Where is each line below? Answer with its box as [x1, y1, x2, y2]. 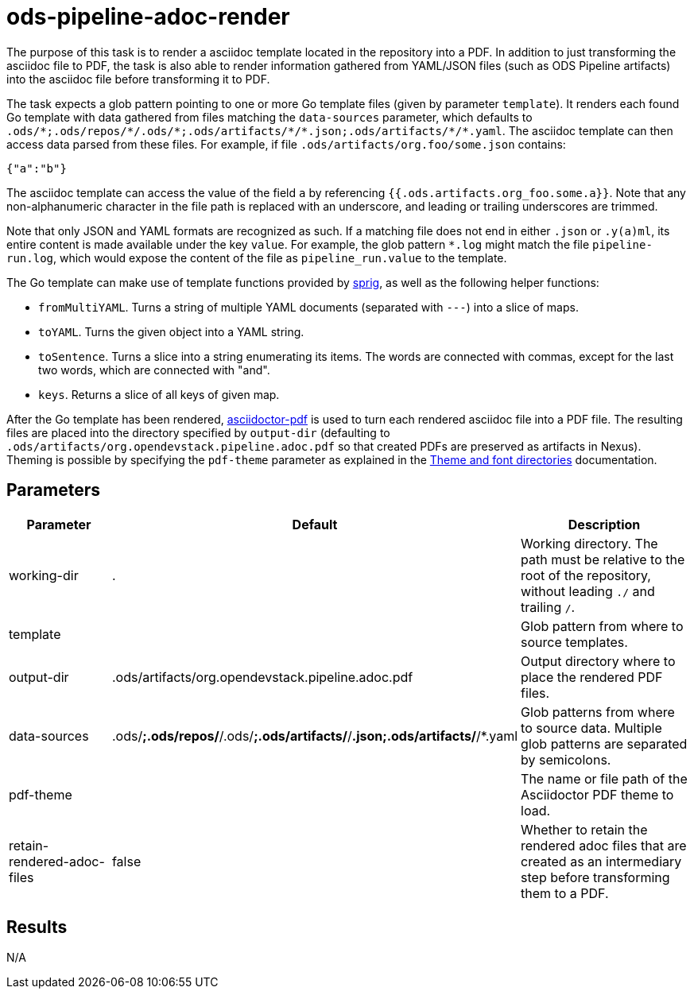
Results [6, 917, 68, 938]
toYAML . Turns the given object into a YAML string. [38, 324, 304, 339]
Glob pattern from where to [521, 618, 684, 634]
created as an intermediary [521, 853, 682, 869]
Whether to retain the [521, 821, 648, 838]
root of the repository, [521, 567, 651, 583]
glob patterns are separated [521, 735, 688, 752]
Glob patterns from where [521, 703, 675, 720]
